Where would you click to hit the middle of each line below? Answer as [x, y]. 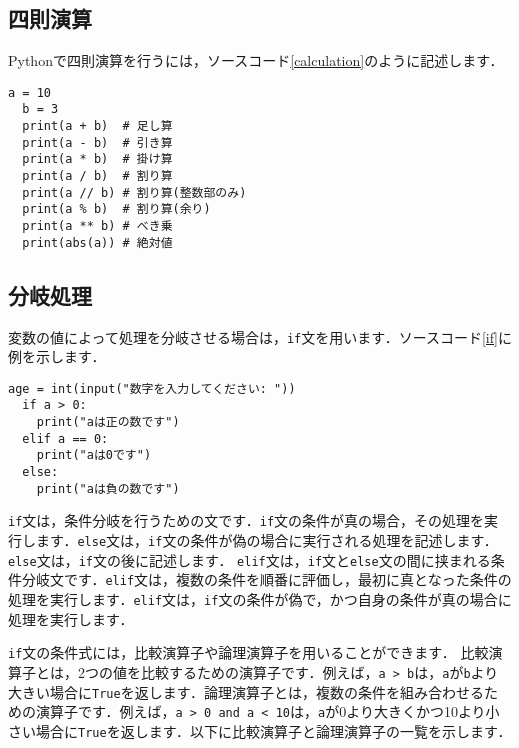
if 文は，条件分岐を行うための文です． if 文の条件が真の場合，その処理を [246, 520]
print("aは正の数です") [108, 422]
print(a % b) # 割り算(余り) [116, 209]
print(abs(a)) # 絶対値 [97, 242]
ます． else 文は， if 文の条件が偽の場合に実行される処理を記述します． [266, 540]
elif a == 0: [65, 438]
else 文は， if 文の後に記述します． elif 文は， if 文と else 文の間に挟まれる [249, 559]
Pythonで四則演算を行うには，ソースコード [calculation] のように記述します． [256, 60]
